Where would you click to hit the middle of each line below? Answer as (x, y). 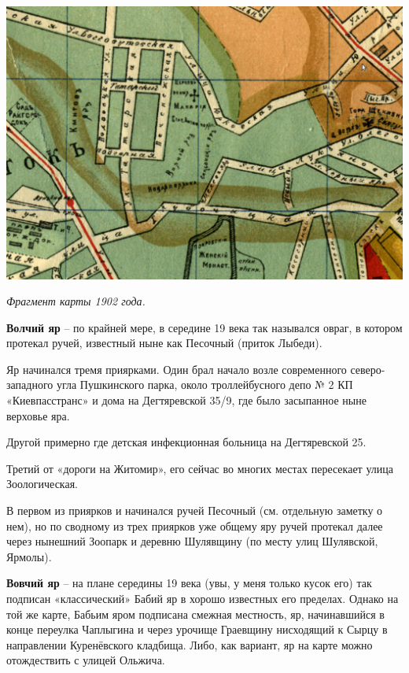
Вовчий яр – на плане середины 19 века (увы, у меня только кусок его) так (189, 583)
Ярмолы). (29, 556)
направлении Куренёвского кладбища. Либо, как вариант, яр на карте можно (190, 644)
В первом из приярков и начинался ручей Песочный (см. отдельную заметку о (195, 510)
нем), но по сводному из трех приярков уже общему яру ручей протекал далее (195, 525)
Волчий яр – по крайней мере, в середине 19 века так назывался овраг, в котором (204, 327)
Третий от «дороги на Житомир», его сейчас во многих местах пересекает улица (200, 468)
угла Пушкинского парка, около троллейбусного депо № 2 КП (204, 385)
